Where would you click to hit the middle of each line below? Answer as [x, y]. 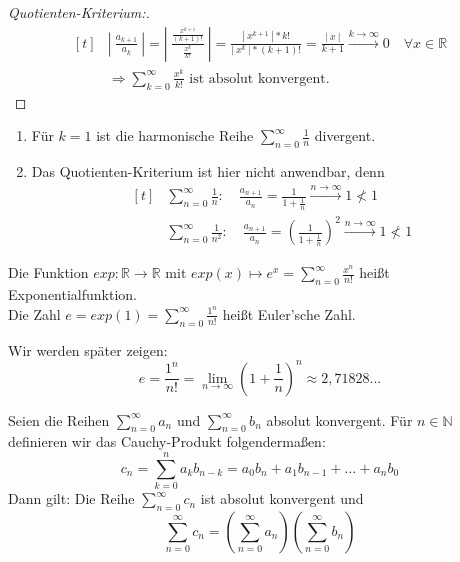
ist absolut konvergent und [282, 498]
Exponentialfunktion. [72, 294]
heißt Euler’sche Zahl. [289, 313]
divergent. [345, 135]
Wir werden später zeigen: [88, 349]
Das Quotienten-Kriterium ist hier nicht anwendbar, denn [208, 170]
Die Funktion [48, 272]
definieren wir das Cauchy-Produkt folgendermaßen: [167, 441]
